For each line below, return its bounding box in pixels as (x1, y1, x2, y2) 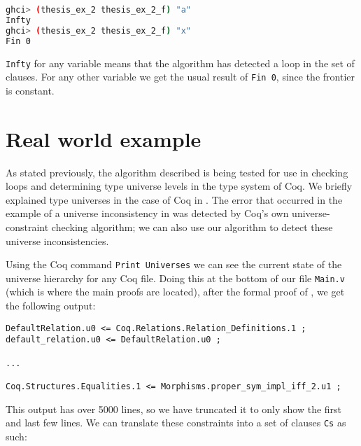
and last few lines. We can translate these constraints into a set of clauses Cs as (6, 415, 346, 430)
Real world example (6, 124, 201, 153)
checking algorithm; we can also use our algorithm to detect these (51, 219, 333, 234)
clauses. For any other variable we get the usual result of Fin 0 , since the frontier (6, 69, 355, 84)
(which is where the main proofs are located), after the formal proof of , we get (6, 284, 345, 299)
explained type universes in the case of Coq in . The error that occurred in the (6, 192, 343, 207)
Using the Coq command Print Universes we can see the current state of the (6, 257, 342, 272)
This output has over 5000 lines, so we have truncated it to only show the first (6, 401, 342, 416)
